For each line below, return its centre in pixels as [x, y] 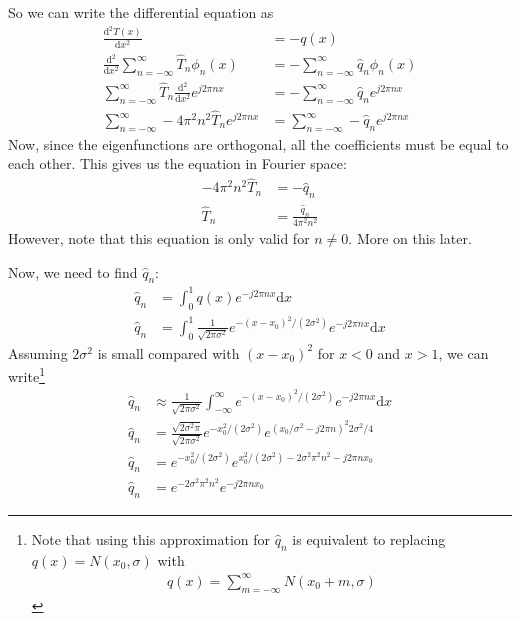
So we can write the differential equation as [141, 12]
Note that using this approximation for [151, 538]
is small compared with [168, 352]
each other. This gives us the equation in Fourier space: [177, 163]
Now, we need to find [73, 271]
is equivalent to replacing [369, 538]
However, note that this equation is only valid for [159, 238]
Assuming [38, 352]
